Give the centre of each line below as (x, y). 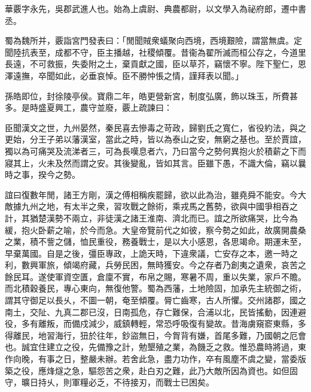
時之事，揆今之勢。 (42, 174)
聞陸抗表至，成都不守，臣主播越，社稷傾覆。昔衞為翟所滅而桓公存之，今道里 (155, 52)
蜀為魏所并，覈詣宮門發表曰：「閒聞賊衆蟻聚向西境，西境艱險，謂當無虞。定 (153, 40)
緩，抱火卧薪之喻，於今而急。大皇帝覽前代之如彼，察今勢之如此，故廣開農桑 (155, 230)
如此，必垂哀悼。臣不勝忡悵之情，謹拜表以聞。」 (149, 75)
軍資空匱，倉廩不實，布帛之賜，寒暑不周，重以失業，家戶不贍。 (180, 276)
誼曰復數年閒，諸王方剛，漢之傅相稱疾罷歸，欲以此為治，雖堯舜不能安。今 (151, 194)
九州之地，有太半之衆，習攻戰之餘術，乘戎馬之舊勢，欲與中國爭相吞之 (159, 206)
